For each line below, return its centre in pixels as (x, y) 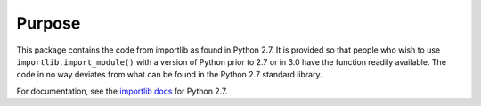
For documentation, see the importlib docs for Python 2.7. (122, 91)
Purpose (49, 23)
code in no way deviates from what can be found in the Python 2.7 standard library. (169, 75)
